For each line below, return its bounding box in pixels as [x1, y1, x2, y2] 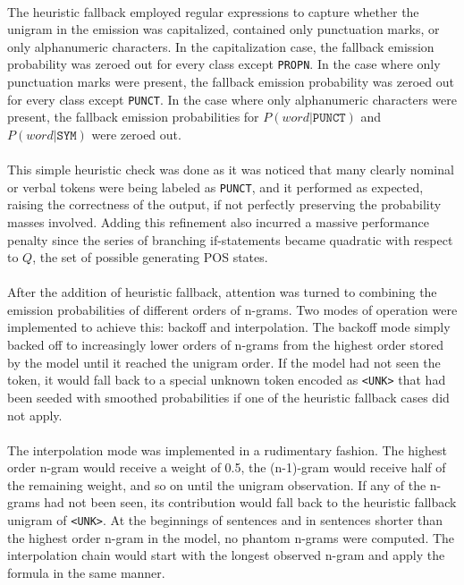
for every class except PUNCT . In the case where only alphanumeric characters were [7, 89, 457, 108]
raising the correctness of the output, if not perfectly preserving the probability [7, 195, 442, 214]
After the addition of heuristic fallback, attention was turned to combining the [7, 283, 437, 301]
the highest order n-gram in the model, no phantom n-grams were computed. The [7, 528, 455, 547]
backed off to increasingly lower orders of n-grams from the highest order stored [7, 335, 443, 354]
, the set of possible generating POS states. [32, 248, 268, 267]
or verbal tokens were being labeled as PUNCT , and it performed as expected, [7, 177, 424, 196]
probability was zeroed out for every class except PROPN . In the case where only [7, 55, 441, 73]
